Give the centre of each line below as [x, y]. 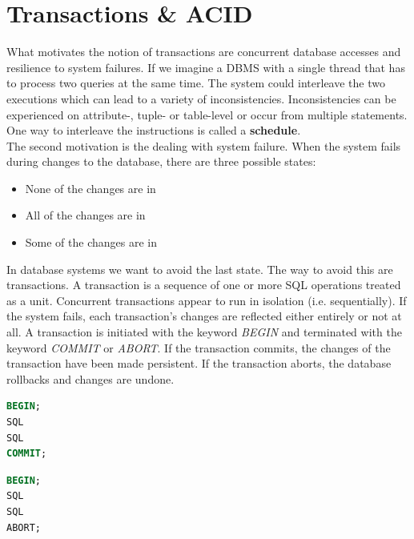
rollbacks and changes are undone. [90, 378]
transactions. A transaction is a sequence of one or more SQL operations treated [204, 285]
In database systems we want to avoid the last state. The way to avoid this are [200, 269]
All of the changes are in [85, 215]
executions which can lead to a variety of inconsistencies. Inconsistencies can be [201, 98]
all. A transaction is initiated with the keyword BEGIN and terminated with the [204, 332]
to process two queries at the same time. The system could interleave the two [196, 83]
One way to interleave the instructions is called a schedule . [154, 130]
